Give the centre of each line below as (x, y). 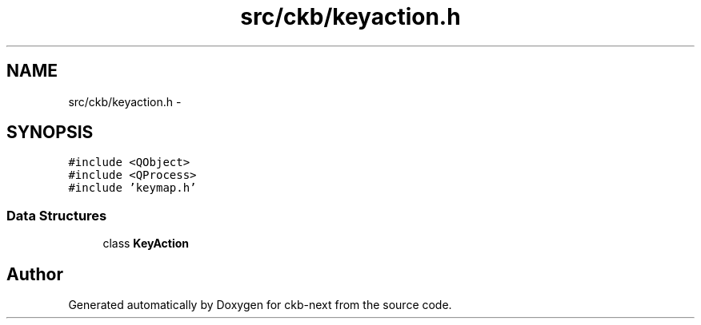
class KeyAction (146, 244)
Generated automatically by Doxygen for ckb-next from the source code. (260, 305)
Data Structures (57, 215)
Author (35, 274)
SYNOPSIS (50, 133)
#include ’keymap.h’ (132, 188)
